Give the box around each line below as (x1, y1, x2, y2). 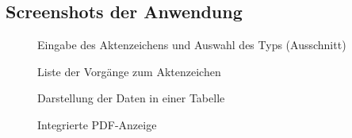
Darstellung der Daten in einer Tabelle (37, 90, 225, 106)
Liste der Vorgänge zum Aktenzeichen (37, 63, 221, 79)
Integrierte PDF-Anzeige (37, 116, 157, 132)
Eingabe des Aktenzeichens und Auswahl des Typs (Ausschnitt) (37, 36, 346, 53)
